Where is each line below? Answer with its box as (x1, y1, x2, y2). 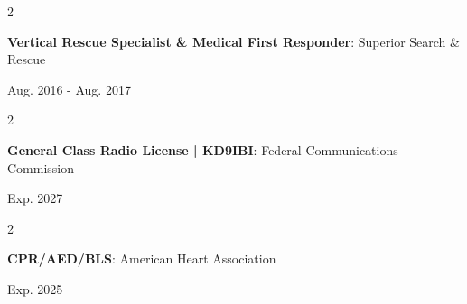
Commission (7, 158, 75, 177)
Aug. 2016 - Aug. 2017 (7, 79, 131, 98)
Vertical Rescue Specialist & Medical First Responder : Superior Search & (7, 32, 460, 51)
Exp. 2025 (7, 279, 63, 298)
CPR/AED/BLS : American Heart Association (7, 249, 276, 268)
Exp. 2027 (7, 189, 63, 207)
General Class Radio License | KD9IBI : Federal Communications (7, 140, 398, 159)
